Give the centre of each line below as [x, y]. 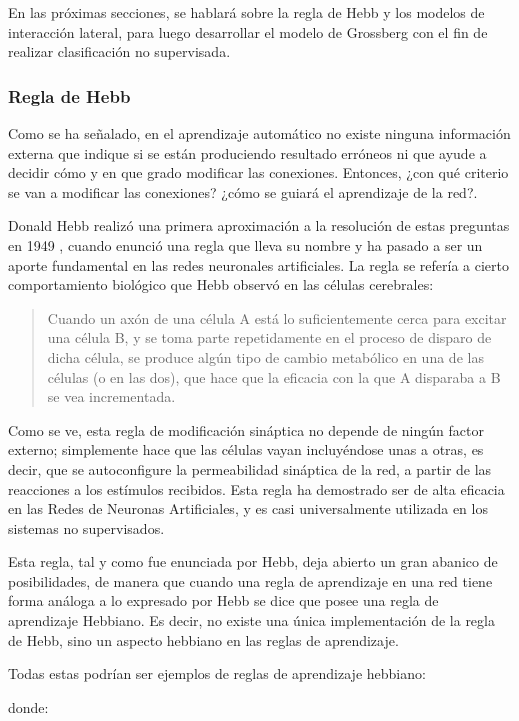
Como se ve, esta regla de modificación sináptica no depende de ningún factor [246, 429]
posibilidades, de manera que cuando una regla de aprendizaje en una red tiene [250, 580]
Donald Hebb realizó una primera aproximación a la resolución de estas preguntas [259, 225]
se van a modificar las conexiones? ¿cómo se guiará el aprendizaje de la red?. [243, 191]
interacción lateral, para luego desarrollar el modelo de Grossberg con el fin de [248, 31]
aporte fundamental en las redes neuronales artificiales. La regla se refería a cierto [258, 264]
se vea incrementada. [111, 396]
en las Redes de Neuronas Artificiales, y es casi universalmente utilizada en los [248, 508]
